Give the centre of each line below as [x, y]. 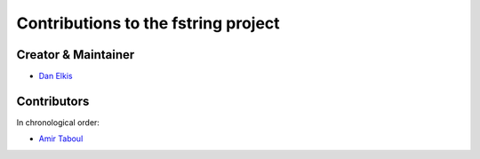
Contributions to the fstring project [148, 23]
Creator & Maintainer [76, 55]
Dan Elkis [56, 76]
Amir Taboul [61, 139]
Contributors [53, 101]
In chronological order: [58, 122]
